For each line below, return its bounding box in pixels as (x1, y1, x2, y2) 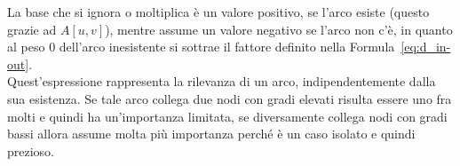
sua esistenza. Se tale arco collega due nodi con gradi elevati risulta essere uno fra (7, 89, 452, 107)
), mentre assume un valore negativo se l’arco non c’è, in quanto (105, 20, 453, 38)
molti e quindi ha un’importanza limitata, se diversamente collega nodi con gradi (7, 107, 448, 125)
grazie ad (7, 20, 57, 38)
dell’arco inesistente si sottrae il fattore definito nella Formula (59, 37, 395, 56)
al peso (7, 37, 45, 56)
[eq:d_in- (401, 37, 451, 56)
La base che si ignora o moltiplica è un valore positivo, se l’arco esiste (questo (7, 3, 430, 20)
